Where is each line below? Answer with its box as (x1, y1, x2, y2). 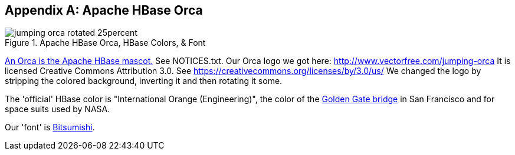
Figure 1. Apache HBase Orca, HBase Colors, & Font (5, 38, 206, 48)
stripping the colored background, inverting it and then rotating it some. (5, 76, 283, 86)
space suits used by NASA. (5, 104, 110, 114)
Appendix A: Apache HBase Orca (5, 3, 203, 18)
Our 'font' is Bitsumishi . (5, 122, 95, 133)
